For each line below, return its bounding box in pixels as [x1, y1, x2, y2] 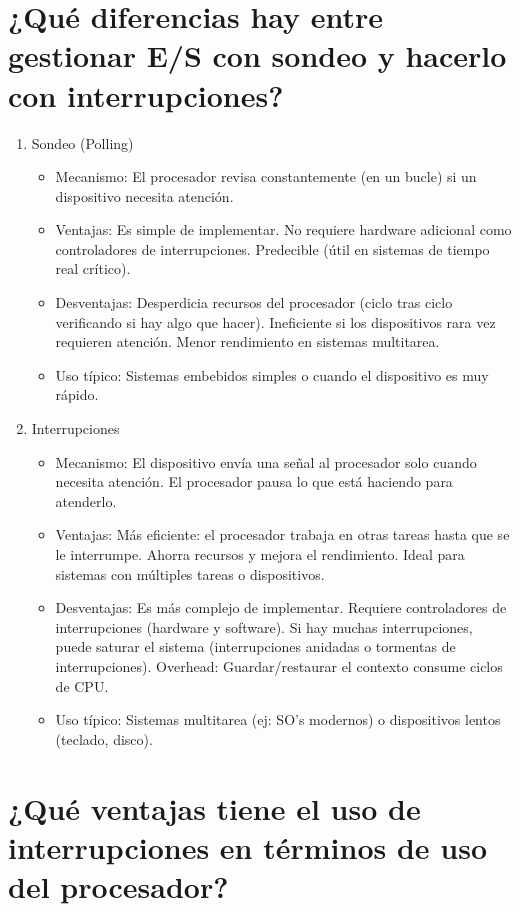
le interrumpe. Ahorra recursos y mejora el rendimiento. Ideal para [55, 544, 465, 564]
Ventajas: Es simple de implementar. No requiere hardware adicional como [55, 219, 512, 240]
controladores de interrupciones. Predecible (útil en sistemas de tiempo [55, 238, 490, 259]
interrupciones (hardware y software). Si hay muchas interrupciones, [55, 616, 473, 637]
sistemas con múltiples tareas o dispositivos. [55, 563, 325, 584]
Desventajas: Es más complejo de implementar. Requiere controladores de [55, 597, 507, 618]
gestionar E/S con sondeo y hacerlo [8, 35, 507, 76]
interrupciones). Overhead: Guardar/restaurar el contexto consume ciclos [55, 655, 503, 676]
